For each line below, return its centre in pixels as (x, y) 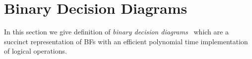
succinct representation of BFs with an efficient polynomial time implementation (126, 41)
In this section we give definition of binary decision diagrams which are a (116, 32)
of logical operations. (35, 51)
